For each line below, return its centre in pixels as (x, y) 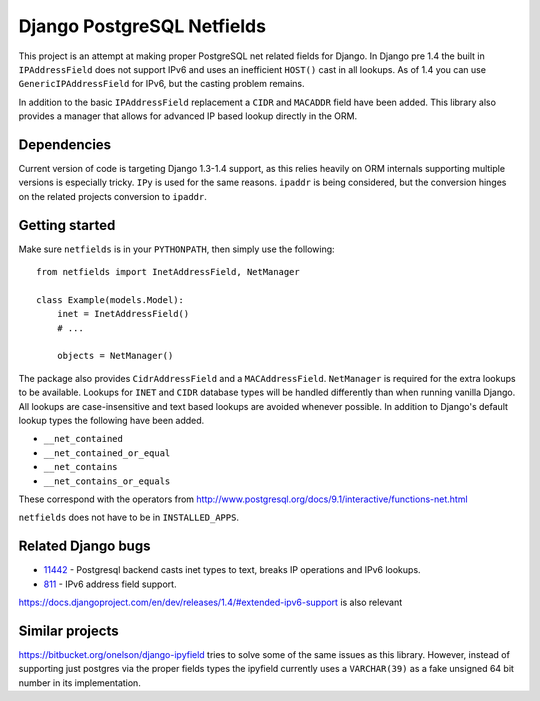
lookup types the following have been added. (111, 420)
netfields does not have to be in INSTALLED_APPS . (129, 517)
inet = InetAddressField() (123, 314)
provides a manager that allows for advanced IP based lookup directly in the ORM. (188, 116)
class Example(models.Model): (110, 299)
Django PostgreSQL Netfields (142, 26)
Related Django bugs (84, 546)
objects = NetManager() (115, 356)
